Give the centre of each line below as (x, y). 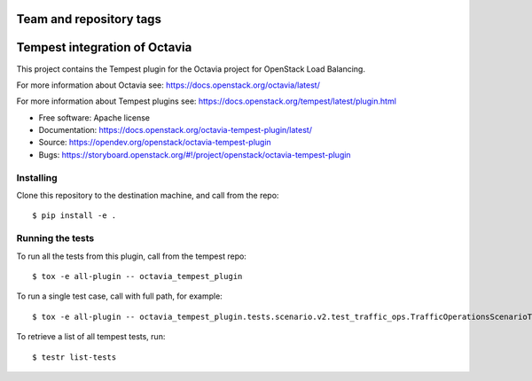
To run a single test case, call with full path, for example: (120, 296)
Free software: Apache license (94, 117)
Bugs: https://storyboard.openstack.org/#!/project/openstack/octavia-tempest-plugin (195, 154)
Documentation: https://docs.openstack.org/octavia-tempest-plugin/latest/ (175, 130)
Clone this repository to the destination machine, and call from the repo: (148, 196)
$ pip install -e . (74, 216)
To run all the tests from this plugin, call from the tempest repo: (132, 256)
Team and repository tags (89, 19)
